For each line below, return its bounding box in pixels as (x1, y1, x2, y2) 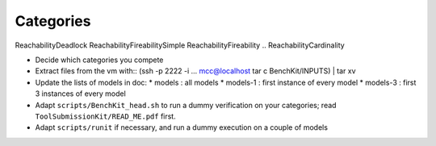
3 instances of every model (35, 89, 127, 98)
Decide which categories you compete (35, 55, 164, 65)
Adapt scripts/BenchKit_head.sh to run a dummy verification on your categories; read (35, 100, 337, 110)
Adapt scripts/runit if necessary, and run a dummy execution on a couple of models (35, 123, 329, 132)
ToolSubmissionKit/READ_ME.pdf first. (35, 111, 177, 121)
